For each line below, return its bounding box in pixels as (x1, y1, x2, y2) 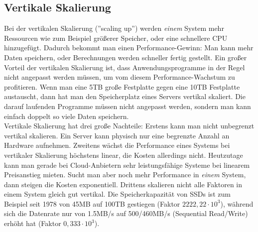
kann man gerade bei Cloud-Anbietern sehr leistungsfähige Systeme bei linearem (4, 159, 250, 170)
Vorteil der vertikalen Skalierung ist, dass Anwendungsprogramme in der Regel (4, 62, 245, 72)
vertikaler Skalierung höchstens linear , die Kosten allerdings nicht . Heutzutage (4, 149, 243, 160)
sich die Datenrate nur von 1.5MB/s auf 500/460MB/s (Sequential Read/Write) (4, 208, 248, 219)
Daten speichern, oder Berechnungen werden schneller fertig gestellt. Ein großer (4, 52, 247, 62)
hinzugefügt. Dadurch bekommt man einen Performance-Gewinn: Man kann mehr (4, 42, 254, 53)
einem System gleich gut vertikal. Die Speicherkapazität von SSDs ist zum (4, 189, 231, 199)
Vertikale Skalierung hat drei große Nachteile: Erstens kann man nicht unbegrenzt (4, 120, 255, 131)
